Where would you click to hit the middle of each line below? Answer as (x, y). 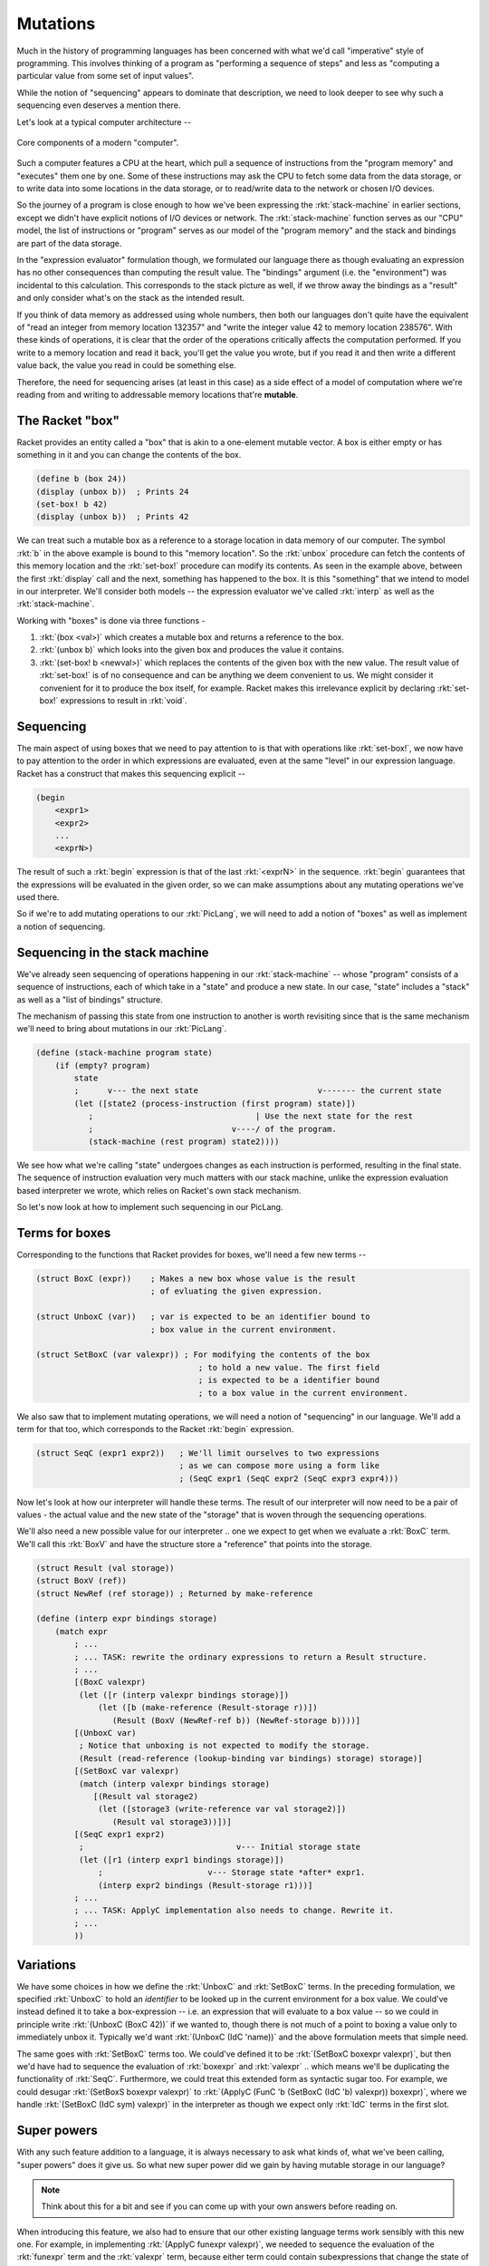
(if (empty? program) (103, 1065)
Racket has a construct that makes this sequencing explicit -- (131, 773)
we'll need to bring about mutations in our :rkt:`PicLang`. (122, 1029)
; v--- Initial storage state (220, 1847)
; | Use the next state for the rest (251, 1116)
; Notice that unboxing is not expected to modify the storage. (224, 1746)
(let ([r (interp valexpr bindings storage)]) (184, 1695)
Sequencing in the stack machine (113, 952)
